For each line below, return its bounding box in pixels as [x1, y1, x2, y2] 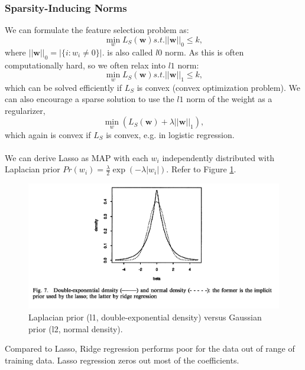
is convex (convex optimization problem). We [137, 81, 300, 93]
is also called [107, 46, 153, 58]
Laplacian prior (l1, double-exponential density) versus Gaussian [28, 311, 262, 323]
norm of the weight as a [186, 93, 272, 105]
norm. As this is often [164, 46, 244, 58]
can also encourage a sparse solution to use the [5, 93, 174, 105]
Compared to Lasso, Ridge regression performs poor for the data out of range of [5, 342, 295, 355]
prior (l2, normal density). [28, 322, 123, 335]
